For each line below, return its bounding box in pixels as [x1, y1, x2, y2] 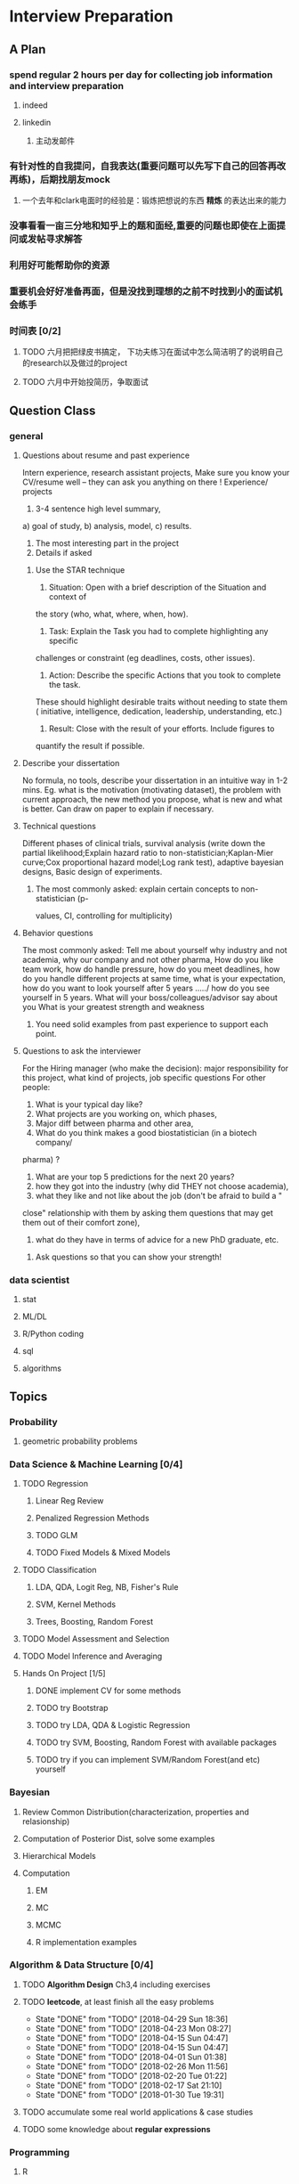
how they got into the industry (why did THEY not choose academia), [35, 1180, 289, 1191]
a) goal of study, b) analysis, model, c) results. [21, 520, 192, 531]
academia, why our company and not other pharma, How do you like [21, 954, 274, 965]
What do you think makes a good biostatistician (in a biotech [35, 1127, 257, 1137]
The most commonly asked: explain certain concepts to [35, 884, 239, 894]
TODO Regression [21, 1479, 89, 1489]
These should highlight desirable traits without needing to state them [35, 697, 287, 707]
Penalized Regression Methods [35, 1512, 149, 1524]
